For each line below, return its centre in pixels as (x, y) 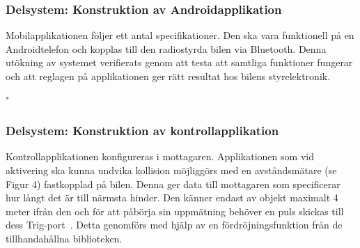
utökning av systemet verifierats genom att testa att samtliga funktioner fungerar (179, 62)
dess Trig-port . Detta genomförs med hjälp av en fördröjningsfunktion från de (174, 225)
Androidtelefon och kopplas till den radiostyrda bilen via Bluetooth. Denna (166, 48)
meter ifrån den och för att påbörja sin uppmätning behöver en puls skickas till (175, 211)
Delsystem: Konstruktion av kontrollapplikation (142, 131)
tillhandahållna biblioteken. (64, 238)
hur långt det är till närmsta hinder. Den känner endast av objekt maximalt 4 (172, 197)
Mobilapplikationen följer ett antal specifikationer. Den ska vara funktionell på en (180, 35)
